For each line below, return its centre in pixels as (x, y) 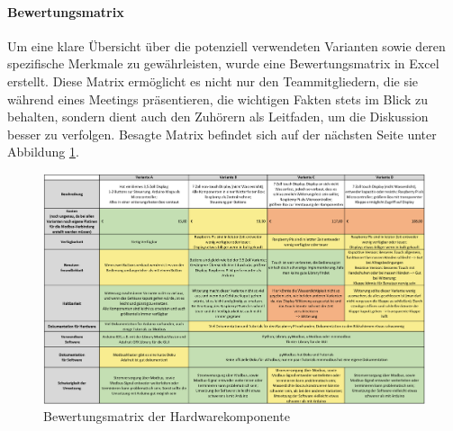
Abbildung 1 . (43, 152)
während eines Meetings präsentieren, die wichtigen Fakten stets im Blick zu (218, 99)
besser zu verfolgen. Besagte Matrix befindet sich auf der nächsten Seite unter (222, 134)
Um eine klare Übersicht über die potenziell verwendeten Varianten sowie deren (226, 45)
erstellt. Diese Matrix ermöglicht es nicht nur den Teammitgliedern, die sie (213, 81)
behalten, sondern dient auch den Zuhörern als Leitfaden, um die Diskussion (218, 117)
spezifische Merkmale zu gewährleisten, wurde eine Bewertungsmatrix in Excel (223, 63)
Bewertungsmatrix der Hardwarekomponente (167, 416)
